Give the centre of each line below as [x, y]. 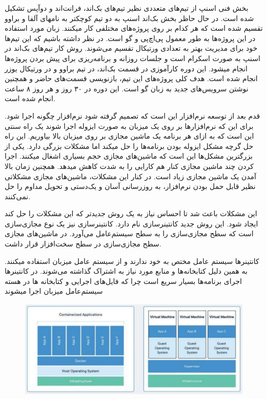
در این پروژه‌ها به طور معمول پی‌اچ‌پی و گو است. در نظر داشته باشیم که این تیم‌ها [130, 38]
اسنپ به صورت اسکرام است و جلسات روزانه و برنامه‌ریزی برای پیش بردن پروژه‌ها [132, 58]
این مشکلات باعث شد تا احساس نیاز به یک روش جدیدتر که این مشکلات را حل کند [131, 213]
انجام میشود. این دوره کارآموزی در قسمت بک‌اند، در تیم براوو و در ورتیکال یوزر [126, 68]
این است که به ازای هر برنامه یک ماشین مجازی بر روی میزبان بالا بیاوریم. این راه [129, 136]
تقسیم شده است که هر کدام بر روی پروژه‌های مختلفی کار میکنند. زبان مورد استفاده [134, 28]
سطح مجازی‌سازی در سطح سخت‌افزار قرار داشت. [83, 244]
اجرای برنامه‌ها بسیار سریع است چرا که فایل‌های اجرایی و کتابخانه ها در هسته [123, 281]
